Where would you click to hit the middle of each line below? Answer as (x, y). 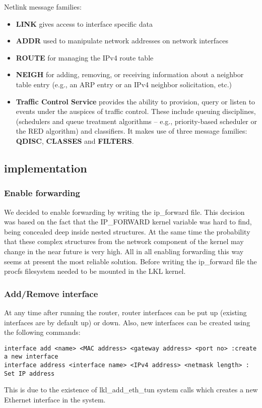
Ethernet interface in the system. (55, 399)
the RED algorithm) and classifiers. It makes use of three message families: (132, 131)
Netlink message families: (43, 7)
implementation (46, 168)
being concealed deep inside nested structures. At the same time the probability (127, 231)
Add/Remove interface (51, 293)
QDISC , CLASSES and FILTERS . (75, 140)
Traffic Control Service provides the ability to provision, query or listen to (136, 101)
